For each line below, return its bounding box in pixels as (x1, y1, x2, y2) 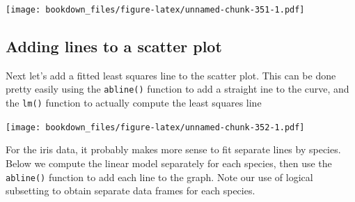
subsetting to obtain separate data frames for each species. (6, 183, 255, 198)
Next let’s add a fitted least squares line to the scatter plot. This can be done (6, 68, 336, 82)
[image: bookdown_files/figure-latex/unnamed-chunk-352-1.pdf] (6, 122, 305, 132)
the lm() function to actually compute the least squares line (6, 95, 262, 110)
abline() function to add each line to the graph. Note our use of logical (6, 169, 313, 184)
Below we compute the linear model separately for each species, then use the (6, 156, 332, 171)
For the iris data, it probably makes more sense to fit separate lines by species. (6, 142, 341, 157)
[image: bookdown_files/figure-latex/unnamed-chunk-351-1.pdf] (6, 5, 305, 15)
